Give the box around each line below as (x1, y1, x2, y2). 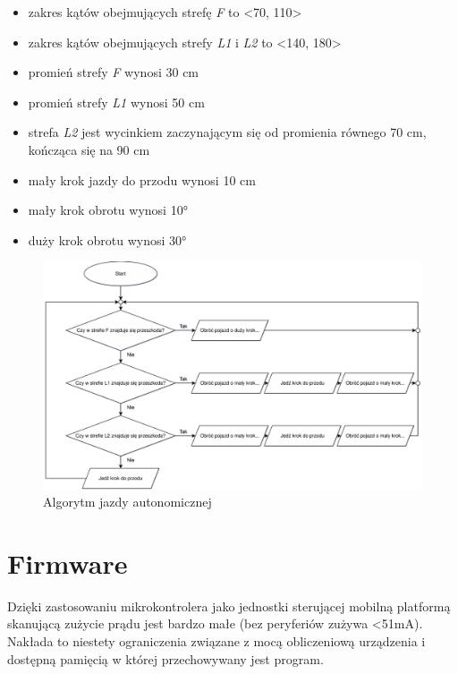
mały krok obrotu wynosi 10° (28, 200, 188, 219)
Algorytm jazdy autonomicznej (43, 492, 212, 511)
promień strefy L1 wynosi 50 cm (28, 92, 205, 111)
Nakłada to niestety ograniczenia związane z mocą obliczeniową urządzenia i (7, 632, 426, 651)
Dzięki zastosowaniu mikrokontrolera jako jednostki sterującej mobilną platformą (7, 596, 451, 615)
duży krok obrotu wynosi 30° (28, 230, 187, 249)
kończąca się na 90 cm (28, 140, 150, 158)
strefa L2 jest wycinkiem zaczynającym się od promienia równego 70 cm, (28, 123, 427, 141)
